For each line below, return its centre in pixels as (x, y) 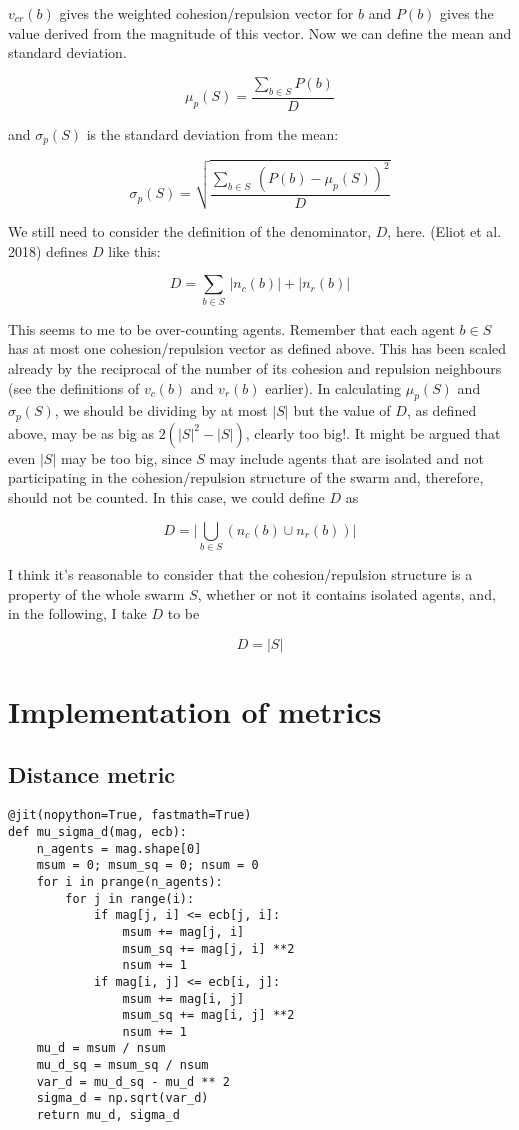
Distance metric (92, 774)
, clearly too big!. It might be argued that (373, 432)
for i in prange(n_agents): (129, 881)
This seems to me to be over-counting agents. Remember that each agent (231, 328)
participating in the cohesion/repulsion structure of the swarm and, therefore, (246, 477)
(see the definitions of (74, 387)
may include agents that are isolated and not (346, 457)
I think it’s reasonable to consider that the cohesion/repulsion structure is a (240, 573)
